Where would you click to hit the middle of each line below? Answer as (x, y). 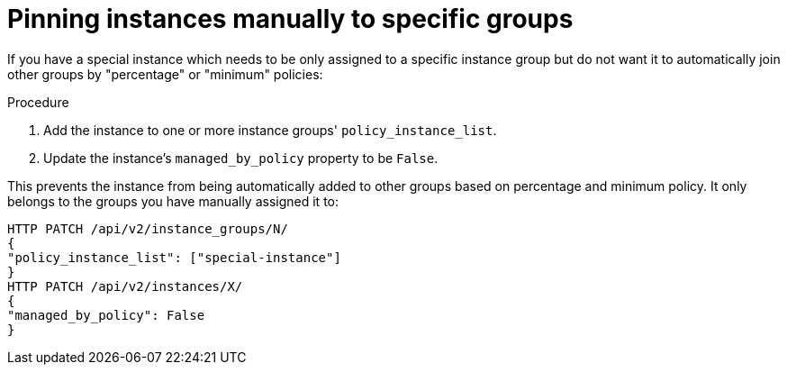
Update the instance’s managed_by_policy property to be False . (241, 158)
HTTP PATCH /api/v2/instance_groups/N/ (148, 228)
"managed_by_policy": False (106, 315)
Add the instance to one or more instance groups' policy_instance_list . (270, 130)
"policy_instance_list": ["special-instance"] (174, 257)
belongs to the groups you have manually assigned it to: (173, 201)
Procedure (38, 102)
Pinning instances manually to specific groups (290, 19)
